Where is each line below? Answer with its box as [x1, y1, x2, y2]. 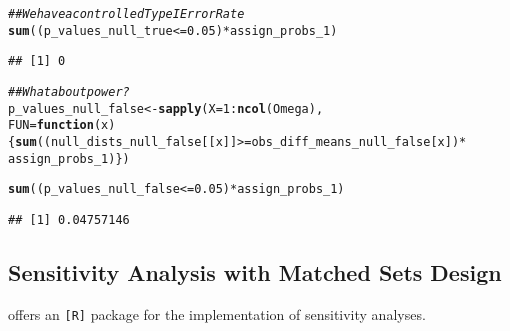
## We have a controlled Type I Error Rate [8, 7, 245, 21]
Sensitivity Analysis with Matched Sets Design [8, 256, 502, 287]
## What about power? [8, 84, 130, 99]
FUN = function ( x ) [8, 118, 116, 133]
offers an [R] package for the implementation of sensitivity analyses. [8, 303, 426, 324]
